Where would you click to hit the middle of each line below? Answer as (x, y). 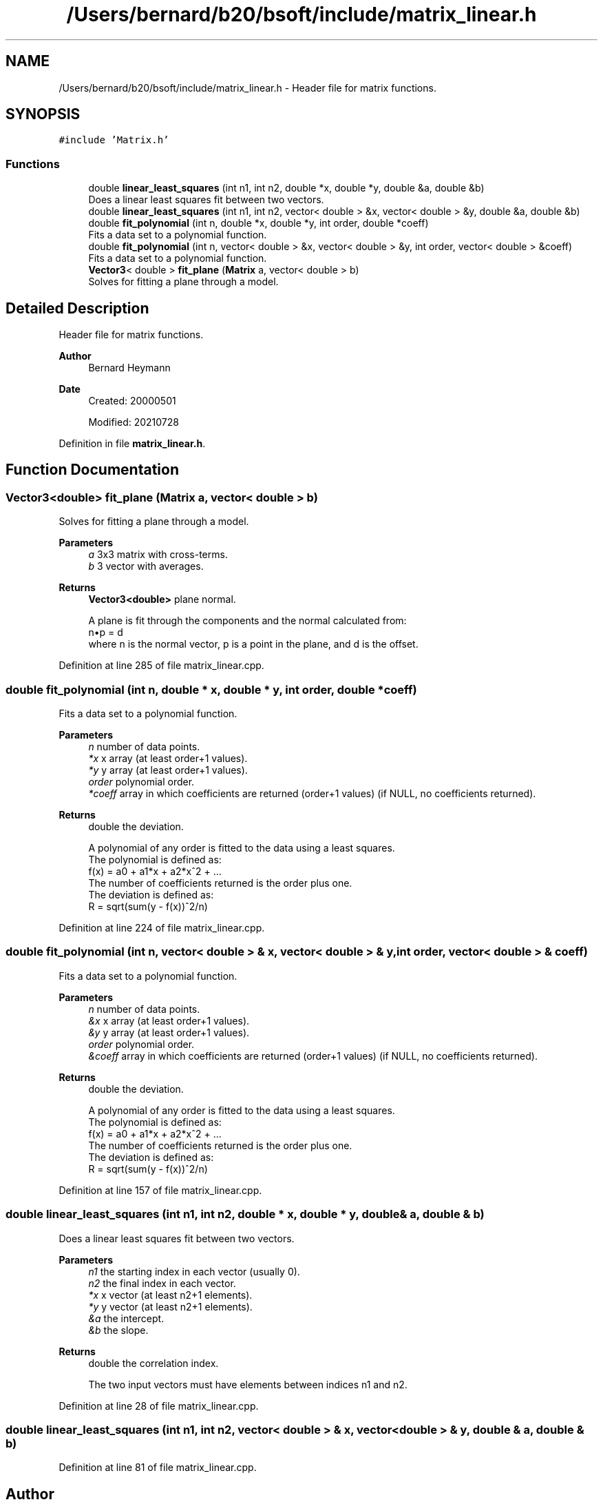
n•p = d (106, 632)
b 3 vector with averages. (146, 566)
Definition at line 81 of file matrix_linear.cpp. (158, 1468)
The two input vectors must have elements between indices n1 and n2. (248, 1384)
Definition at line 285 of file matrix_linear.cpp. (161, 666)
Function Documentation (92, 470)
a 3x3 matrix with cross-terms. (158, 555)
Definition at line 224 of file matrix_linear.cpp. (162, 928)
